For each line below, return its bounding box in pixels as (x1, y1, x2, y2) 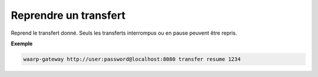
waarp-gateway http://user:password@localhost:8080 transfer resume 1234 (23, 56, 241, 62)
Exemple (11, 40, 33, 47)
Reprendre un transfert (11, 9, 126, 22)
